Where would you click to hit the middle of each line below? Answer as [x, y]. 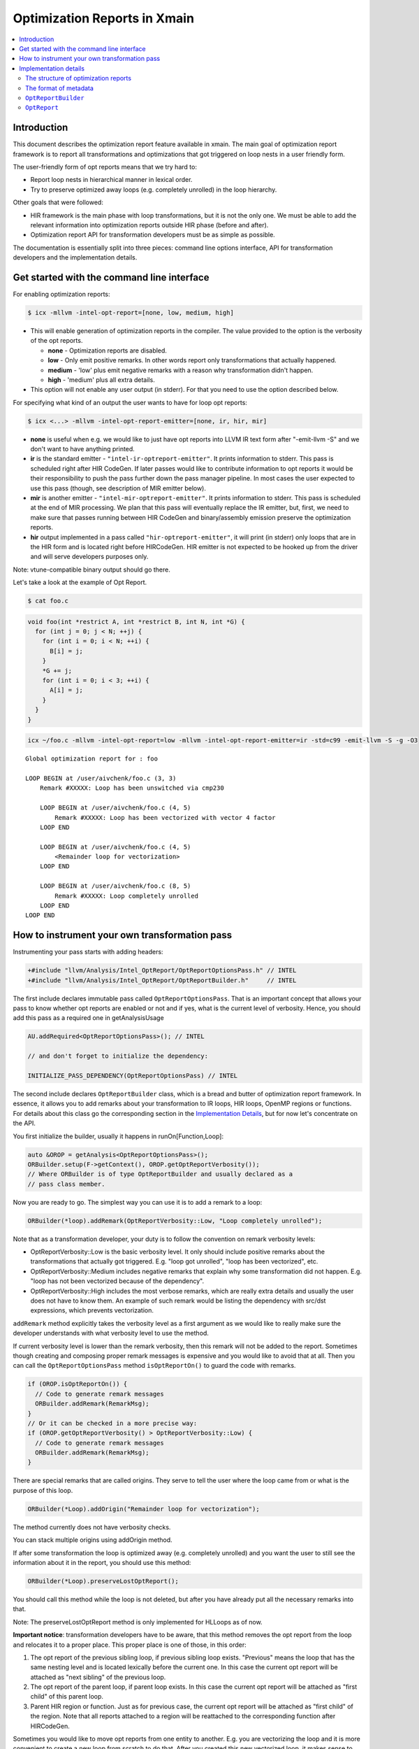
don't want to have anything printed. [83, 449]
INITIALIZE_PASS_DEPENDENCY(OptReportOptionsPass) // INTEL [133, 1076]
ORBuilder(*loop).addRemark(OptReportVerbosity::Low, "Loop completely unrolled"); [175, 1220]
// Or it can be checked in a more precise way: [112, 1423]
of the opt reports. [57, 341]
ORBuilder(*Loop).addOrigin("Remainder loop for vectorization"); [144, 1509]
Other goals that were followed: [58, 202]
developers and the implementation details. [75, 257]
